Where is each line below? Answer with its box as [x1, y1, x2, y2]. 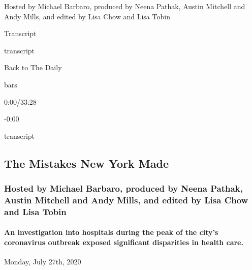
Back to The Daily [4, 62, 62, 73]
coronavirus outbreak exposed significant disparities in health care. [4, 237, 243, 247]
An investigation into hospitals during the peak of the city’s [4, 227, 218, 237]
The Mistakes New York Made [4, 155, 169, 171]
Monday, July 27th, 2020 [4, 256, 81, 267]
